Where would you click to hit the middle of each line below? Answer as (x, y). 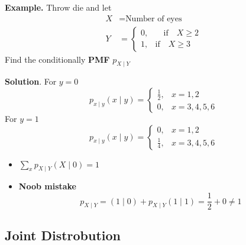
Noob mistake (47, 186)
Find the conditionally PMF (57, 59)
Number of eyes (154, 19)
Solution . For (31, 81)
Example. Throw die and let (58, 7)
